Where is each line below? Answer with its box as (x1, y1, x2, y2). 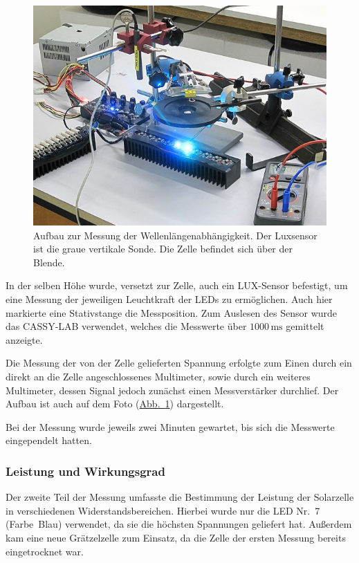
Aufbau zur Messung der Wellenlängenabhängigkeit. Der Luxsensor (33, 228, 317, 242)
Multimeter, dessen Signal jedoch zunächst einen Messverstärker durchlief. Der (6, 382, 339, 397)
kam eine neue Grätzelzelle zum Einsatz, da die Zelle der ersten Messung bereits (6, 530, 346, 544)
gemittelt (286, 319, 324, 333)
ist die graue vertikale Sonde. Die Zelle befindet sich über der (33, 241, 293, 256)
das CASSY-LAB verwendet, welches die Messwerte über (6, 319, 247, 333)
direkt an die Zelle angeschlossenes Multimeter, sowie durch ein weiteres (6, 369, 311, 383)
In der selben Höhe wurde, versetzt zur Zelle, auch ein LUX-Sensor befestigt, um (6, 278, 348, 293)
